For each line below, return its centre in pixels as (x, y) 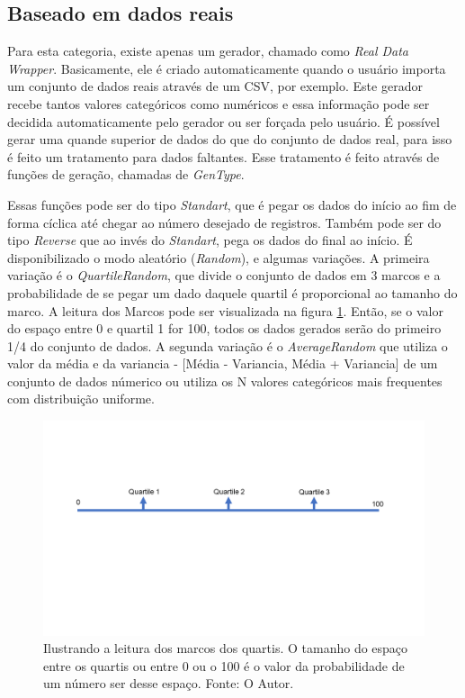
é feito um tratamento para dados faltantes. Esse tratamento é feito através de (224, 156)
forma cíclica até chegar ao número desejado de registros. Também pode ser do (224, 222)
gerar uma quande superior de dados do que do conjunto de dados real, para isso (230, 139)
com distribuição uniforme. (81, 399)
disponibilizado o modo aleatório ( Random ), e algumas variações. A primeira (219, 257)
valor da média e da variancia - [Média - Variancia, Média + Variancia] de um (223, 363)
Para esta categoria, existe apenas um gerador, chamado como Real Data (208, 51)
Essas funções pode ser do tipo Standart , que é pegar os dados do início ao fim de (232, 204)
